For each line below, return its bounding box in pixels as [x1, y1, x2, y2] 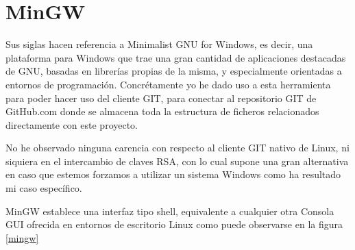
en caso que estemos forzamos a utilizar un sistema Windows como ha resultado [5, 167, 341, 182]
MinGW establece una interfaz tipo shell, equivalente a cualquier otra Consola [5, 203, 334, 218]
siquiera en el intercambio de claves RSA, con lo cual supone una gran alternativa [5, 153, 349, 168]
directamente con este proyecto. [5, 117, 138, 132]
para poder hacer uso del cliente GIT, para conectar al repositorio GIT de [5, 90, 317, 105]
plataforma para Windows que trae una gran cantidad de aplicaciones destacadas [5, 50, 346, 64]
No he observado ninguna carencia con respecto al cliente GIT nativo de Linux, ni [5, 140, 350, 155]
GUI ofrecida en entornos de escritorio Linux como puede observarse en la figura [5, 217, 343, 232]
